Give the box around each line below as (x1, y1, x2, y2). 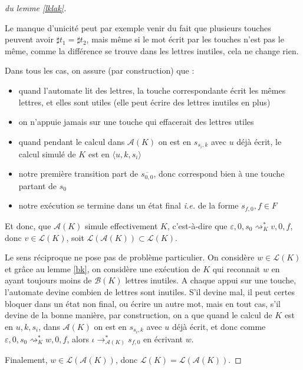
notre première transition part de (18, 167, 139, 180)
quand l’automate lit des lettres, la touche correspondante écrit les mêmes (18, 84, 286, 96)
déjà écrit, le (236, 135, 282, 147)
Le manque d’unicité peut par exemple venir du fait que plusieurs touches (5, 21, 271, 34)
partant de (18, 179, 57, 191)
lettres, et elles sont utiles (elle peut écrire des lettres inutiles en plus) (18, 95, 271, 108)
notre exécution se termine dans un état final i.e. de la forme (18, 199, 239, 212)
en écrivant (143, 332, 183, 345)
